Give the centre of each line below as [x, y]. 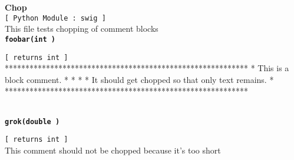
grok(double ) [32, 121]
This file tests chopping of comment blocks [82, 29]
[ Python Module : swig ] [55, 18]
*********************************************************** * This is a [147, 68]
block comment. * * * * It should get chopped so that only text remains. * [139, 79]
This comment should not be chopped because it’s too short [113, 150]
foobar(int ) [30, 39]
